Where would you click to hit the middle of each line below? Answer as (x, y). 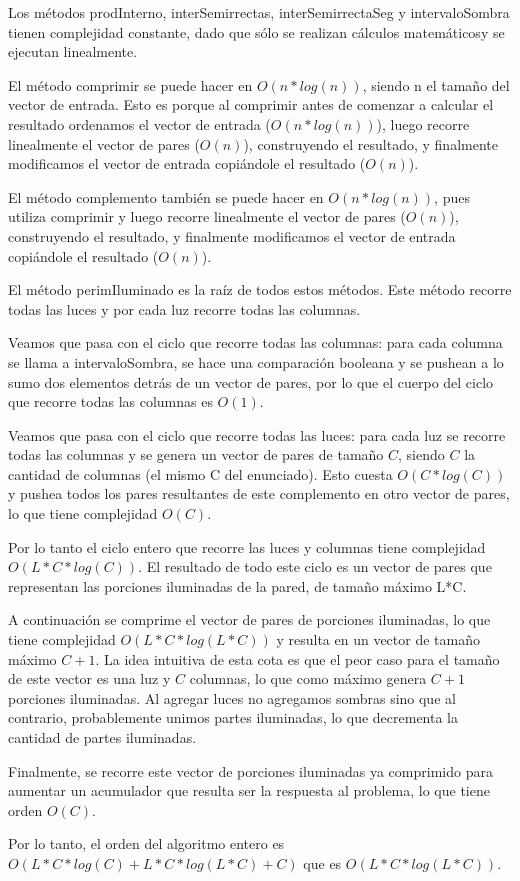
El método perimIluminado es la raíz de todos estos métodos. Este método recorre (260, 289)
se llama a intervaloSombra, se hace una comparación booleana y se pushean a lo (256, 361)
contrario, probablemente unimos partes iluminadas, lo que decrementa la (233, 717)
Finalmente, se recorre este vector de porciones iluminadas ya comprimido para (250, 770)
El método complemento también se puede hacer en (166, 196)
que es (322, 862)
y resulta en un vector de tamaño (378, 639)
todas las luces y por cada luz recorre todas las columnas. (184, 308)
